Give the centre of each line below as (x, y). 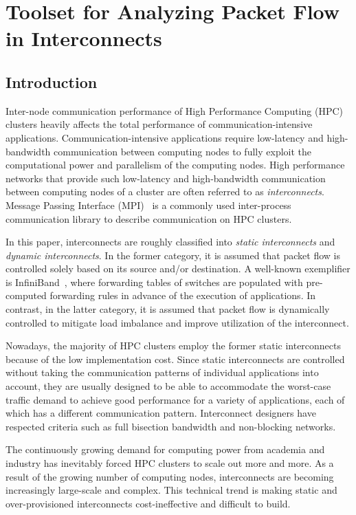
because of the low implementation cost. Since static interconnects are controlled (175, 359)
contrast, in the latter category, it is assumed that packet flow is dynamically (168, 309)
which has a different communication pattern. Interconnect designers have (161, 413)
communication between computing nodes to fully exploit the (183, 151)
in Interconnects (84, 38)
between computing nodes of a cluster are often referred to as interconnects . (165, 191)
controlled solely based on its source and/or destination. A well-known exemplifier (178, 269)
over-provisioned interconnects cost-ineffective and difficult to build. (148, 503)
